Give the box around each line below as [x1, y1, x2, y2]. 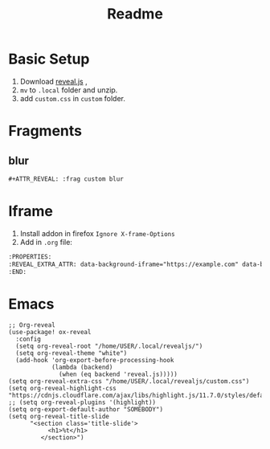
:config [15, 335, 42, 344]
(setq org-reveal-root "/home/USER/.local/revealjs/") [15, 342, 203, 350]
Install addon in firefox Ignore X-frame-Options [19, 228, 175, 238]
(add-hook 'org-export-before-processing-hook [15, 357, 174, 365]
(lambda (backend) [51, 363, 113, 372]
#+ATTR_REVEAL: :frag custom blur [8, 174, 125, 183]
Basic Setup [8, 50, 90, 68]
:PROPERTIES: [8, 252, 52, 261]
